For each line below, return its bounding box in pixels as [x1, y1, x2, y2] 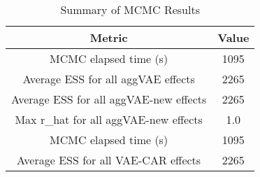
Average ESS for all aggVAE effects [22, 71, 195, 87]
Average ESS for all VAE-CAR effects [17, 152, 201, 168]
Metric [89, 29, 128, 45]
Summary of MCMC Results [60, 1, 200, 17]
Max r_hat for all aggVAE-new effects [15, 111, 203, 127]
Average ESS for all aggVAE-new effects [11, 91, 207, 107]
